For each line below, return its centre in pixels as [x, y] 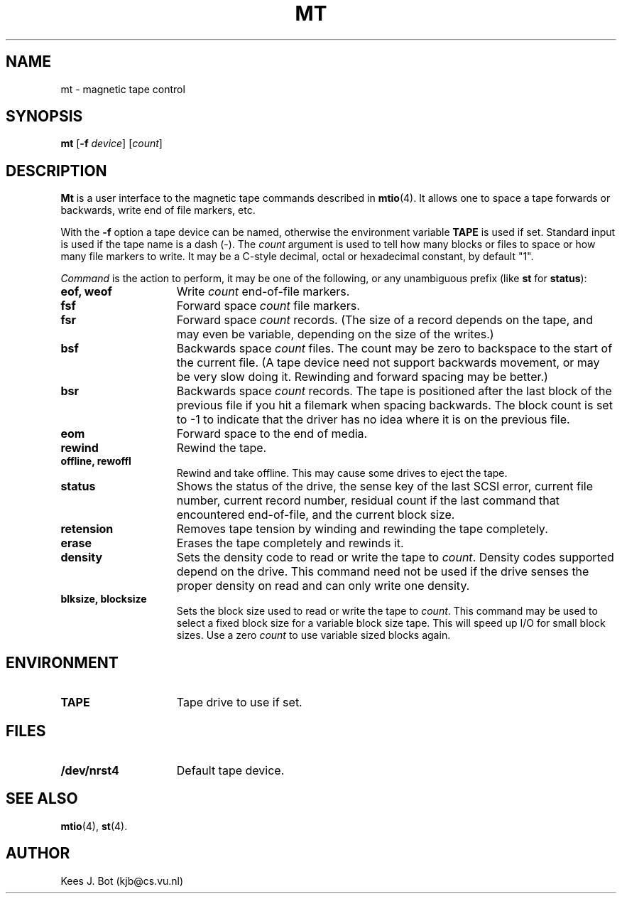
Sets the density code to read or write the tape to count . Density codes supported [395, 558]
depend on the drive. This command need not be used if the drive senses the [383, 572]
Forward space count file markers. [268, 306]
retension [87, 529]
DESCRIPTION [56, 171]
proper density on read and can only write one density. [323, 586]
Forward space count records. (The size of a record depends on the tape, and [385, 320]
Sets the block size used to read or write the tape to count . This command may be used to [387, 611]
